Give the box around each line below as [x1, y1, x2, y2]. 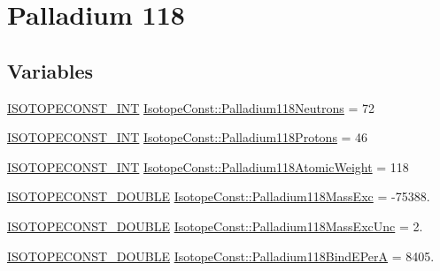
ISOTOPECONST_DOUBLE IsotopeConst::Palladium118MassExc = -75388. [7, 187, 430, 206]
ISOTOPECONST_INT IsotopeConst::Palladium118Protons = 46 [7, 128, 368, 147]
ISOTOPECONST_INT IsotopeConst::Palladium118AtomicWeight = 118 [7, 157, 409, 176]
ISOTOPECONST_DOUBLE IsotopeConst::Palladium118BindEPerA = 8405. [7, 246, 435, 265]
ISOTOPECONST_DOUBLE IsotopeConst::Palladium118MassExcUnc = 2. [7, 216, 423, 235]
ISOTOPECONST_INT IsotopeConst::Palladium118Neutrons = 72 [7, 98, 375, 117]
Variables [7, 56, 94, 84]
